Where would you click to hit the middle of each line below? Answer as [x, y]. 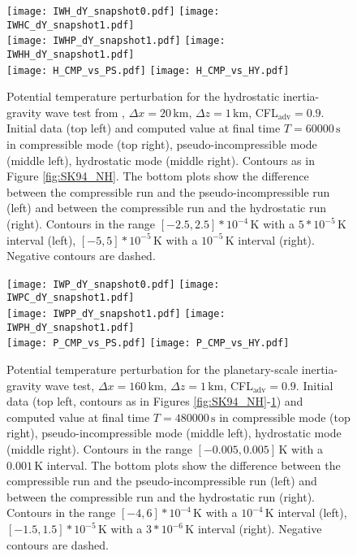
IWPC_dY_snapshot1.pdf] [71, 298]
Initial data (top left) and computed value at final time [144, 128]
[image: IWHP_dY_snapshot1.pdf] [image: [116, 41]
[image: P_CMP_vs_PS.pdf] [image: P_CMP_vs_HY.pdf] [148, 343]
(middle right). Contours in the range [99, 449]
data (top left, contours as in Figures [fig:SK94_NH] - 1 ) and [155, 401]
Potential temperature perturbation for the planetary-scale [153, 369]
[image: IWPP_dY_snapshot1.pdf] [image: [116, 314]
